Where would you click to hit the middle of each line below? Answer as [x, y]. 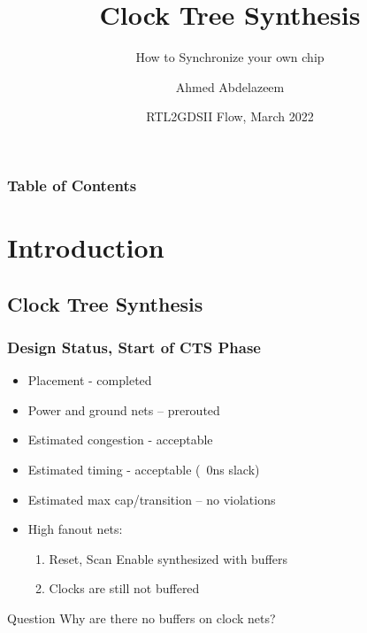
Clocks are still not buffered [124, 588]
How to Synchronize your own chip [230, 57]
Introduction [86, 247]
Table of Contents [72, 185]
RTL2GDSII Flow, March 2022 [230, 116]
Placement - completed [90, 380]
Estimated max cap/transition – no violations [152, 499]
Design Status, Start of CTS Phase [134, 347]
